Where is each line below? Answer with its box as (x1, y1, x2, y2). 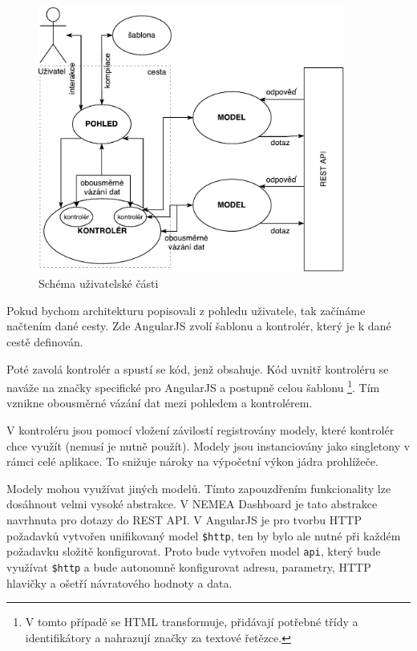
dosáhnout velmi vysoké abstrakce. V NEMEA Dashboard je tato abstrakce (6, 495, 378, 512)
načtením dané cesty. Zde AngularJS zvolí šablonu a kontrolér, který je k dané (6, 317, 391, 334)
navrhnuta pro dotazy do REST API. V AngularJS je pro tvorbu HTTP (6, 511, 362, 528)
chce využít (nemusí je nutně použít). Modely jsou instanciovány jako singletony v (6, 437, 411, 454)
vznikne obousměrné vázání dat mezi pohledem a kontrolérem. (6, 394, 313, 411)
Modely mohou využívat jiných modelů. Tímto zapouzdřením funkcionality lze (6, 479, 391, 496)
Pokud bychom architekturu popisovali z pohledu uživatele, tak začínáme (6, 301, 366, 318)
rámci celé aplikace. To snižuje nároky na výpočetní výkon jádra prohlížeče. (6, 453, 379, 470)
